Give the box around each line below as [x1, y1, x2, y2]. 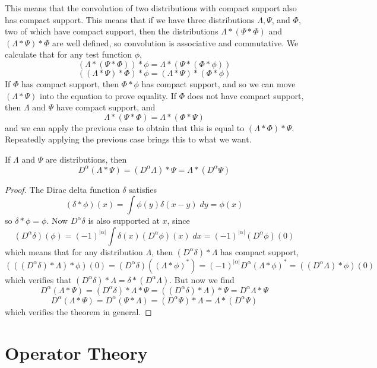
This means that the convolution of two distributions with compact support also [5, 2, 297, 14]
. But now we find [169, 273, 235, 285]
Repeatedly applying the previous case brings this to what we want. [5, 133, 252, 145]
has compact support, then [21, 77, 119, 90]
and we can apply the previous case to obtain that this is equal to [5, 121, 245, 134]
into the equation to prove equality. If [40, 89, 176, 101]
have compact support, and [56, 101, 156, 113]
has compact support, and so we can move [141, 77, 296, 90]
